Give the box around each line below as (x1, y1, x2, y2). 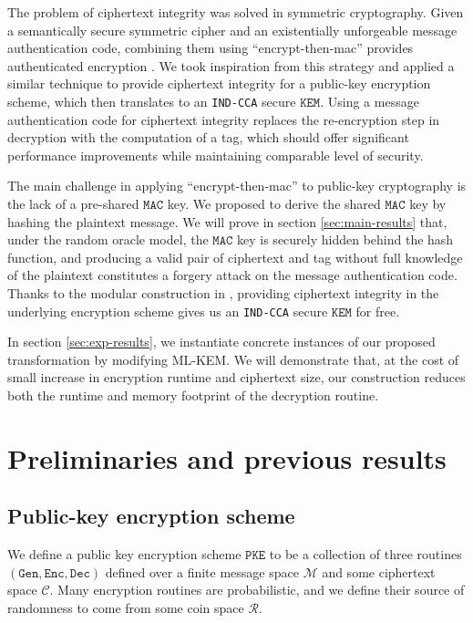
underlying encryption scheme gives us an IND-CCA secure (7, 301, 328, 320)
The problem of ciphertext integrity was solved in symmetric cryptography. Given (7, 3, 464, 21)
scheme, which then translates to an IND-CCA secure (7, 91, 296, 110)
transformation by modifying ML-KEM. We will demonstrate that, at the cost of (7, 349, 459, 369)
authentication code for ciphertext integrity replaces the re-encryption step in (7, 109, 440, 129)
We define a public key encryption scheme (7, 545, 242, 564)
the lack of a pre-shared (7, 194, 139, 213)
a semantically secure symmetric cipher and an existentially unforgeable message (7, 20, 458, 39)
